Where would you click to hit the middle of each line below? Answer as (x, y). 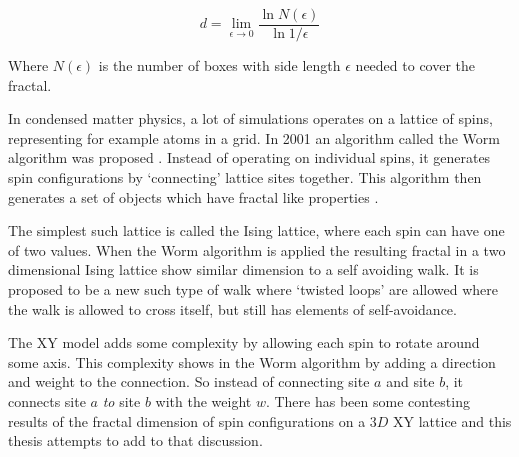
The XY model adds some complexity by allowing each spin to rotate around (244, 342)
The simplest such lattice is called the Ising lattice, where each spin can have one (256, 230)
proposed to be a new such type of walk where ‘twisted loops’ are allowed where (253, 289)
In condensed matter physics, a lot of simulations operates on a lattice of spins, (250, 118)
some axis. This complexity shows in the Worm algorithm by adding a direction (252, 361)
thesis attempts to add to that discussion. (135, 440)
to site (121, 400)
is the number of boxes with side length (219, 65)
